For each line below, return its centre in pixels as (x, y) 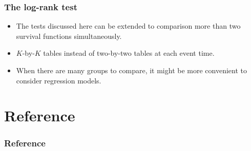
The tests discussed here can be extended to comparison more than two (128, 26)
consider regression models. (59, 80)
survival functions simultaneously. (69, 36)
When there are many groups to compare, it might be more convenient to (131, 70)
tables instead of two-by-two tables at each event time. (129, 53)
